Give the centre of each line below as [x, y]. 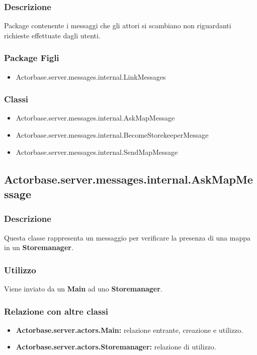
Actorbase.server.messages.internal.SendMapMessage [97, 152]
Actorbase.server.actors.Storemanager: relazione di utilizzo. [116, 347]
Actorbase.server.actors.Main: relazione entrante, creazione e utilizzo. [130, 330]
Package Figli [32, 58]
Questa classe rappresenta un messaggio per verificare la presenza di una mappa [127, 237]
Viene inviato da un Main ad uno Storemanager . [83, 289]
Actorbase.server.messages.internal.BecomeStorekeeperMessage [112, 135]
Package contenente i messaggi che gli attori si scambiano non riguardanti [118, 25]
